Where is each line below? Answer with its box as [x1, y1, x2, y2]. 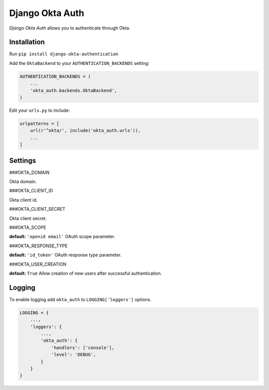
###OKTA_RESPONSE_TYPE [9, 243, 68, 249]
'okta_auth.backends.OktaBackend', [30, 87, 117, 93]
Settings [9, 156, 36, 165]
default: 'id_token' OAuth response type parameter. [9, 252, 122, 258]
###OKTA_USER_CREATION [9, 261, 67, 267]
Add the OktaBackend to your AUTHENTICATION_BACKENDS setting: [9, 60, 149, 66]
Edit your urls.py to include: [9, 107, 70, 113]
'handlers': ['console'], [51, 345, 115, 351]
